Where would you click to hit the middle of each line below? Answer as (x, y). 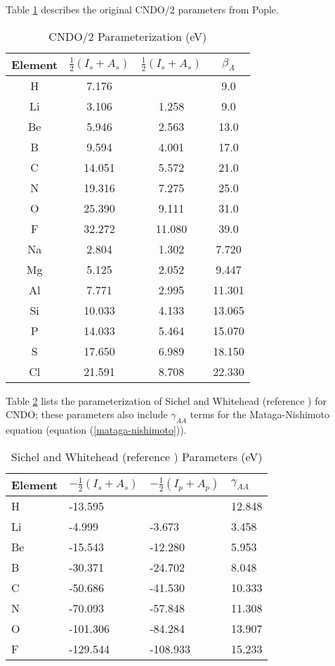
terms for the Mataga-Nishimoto (260, 414)
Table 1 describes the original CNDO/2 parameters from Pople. (142, 9)
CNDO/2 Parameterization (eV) (128, 36)
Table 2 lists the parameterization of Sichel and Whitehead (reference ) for (166, 400)
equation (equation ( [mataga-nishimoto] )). (96, 429)
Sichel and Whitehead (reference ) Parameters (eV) (137, 456)
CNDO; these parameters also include (87, 414)
